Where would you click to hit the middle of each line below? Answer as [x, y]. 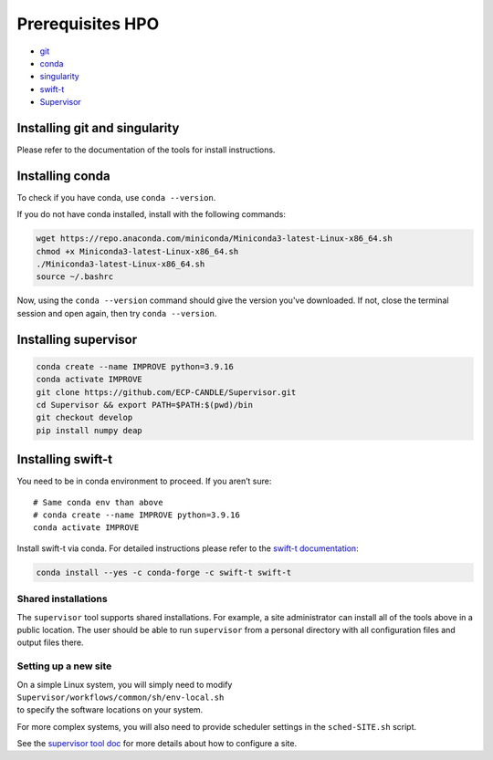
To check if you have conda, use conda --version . [116, 197]
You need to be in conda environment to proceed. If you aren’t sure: [144, 481]
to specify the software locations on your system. [110, 710]
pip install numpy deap [89, 430]
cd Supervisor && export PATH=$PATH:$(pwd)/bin [144, 405]
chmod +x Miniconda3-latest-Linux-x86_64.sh [137, 251]
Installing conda [63, 176]
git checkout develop [84, 418]
